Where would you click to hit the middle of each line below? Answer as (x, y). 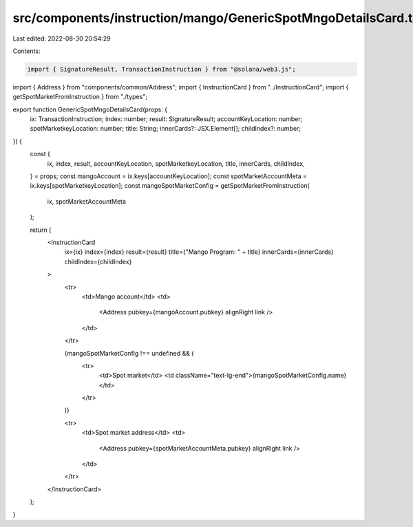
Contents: (27, 51)
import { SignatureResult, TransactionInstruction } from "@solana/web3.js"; (161, 69)
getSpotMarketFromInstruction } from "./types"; (80, 97)
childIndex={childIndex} (98, 261)
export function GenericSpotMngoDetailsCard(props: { (90, 109)
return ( (41, 230)
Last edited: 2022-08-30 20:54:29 (62, 39)
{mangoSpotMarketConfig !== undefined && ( (129, 353)
